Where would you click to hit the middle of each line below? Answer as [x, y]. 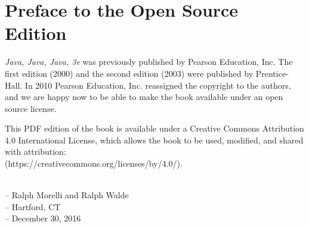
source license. [31, 108]
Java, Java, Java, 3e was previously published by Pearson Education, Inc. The [149, 62]
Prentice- [272, 73]
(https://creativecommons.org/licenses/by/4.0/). [94, 163]
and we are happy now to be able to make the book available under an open [144, 97]
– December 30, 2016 [43, 218]
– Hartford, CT [33, 206]
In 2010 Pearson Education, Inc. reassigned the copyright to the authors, [158, 85]
